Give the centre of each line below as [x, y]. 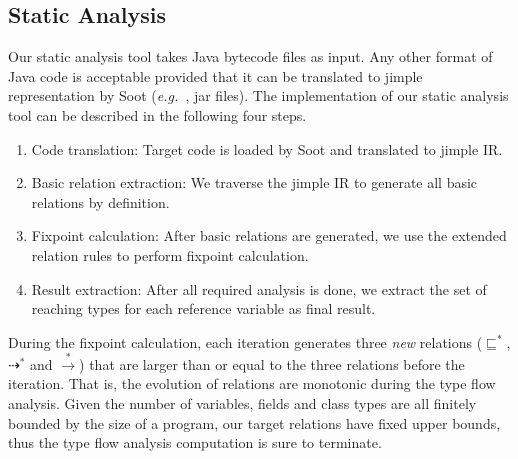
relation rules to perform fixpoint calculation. [170, 254]
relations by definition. [100, 201]
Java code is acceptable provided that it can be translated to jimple [215, 75]
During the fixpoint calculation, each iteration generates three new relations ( [245, 341]
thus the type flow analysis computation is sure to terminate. [195, 442]
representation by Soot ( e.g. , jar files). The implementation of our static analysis [258, 95]
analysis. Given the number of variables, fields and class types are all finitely [242, 403]
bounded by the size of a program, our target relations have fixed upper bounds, [254, 422]
